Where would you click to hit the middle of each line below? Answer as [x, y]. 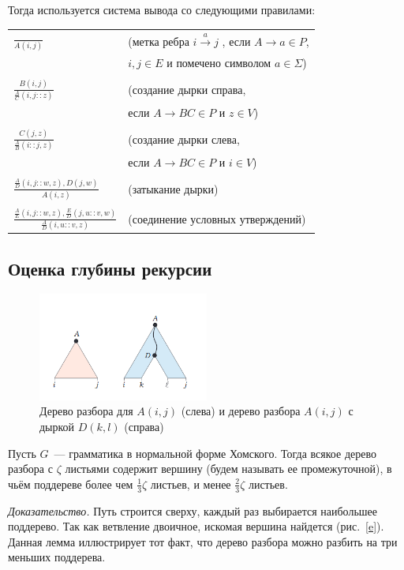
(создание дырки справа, [187, 90]
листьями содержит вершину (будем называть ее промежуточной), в [228, 469]
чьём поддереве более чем [71, 484]
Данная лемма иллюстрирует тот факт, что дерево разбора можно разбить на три [203, 541]
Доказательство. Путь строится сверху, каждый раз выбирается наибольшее [193, 510]
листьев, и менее [191, 484]
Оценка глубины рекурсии [110, 268]
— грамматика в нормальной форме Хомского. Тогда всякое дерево [215, 453]
